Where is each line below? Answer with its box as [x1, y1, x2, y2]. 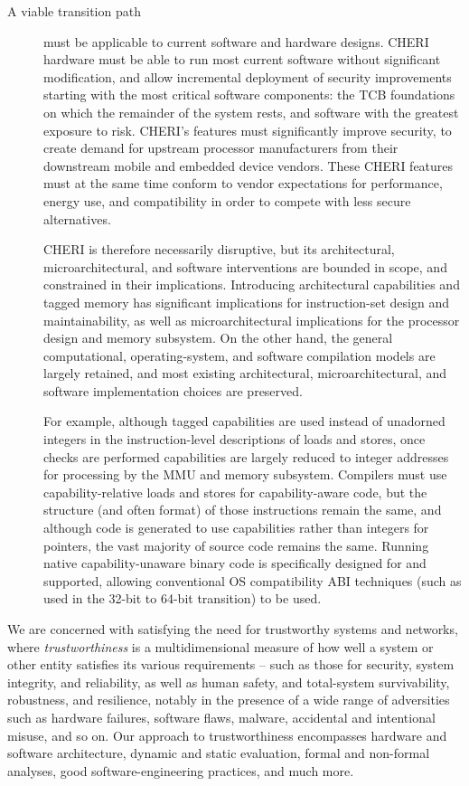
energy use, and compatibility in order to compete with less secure [43, 191, 411, 210]
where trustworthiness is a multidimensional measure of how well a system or [7, 637, 434, 656]
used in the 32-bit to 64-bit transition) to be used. [43, 589, 322, 608]
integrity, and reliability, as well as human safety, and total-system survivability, [7, 672, 450, 691]
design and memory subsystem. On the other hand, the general [43, 328, 393, 347]
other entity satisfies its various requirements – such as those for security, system [7, 655, 455, 674]
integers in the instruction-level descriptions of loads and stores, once [43, 430, 426, 449]
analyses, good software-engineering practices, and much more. [7, 761, 354, 780]
